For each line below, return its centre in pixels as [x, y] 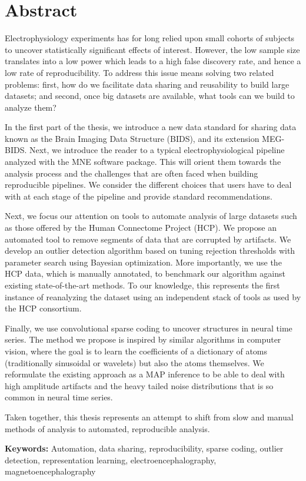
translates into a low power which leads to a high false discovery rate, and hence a [153, 61]
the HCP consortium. [43, 308]
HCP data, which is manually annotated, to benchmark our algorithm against [145, 273]
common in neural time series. [59, 397]
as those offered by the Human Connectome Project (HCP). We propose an [141, 228]
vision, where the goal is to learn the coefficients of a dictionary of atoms [136, 351]
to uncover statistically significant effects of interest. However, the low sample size [152, 49]
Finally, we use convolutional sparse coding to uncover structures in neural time [149, 328]
